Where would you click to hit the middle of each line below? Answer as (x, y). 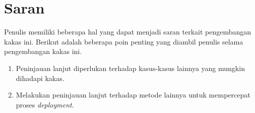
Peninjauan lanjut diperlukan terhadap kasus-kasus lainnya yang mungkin (130, 68)
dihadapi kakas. (40, 78)
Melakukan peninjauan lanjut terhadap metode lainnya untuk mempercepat (133, 95)
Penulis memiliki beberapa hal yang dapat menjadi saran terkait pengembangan (128, 32)
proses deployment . (45, 104)
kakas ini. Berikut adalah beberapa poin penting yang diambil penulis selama (124, 41)
